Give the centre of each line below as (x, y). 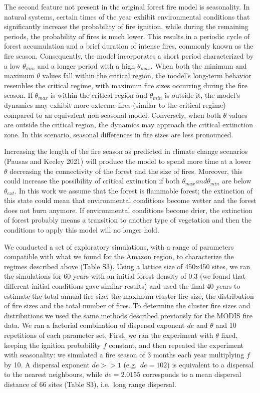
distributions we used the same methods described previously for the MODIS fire (128, 315)
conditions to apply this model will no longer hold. (82, 230)
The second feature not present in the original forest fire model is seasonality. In (127, 7)
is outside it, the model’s (202, 95)
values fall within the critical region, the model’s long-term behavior (147, 75)
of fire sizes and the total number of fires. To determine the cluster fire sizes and (127, 306)
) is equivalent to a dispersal (210, 364)
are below (237, 181)
